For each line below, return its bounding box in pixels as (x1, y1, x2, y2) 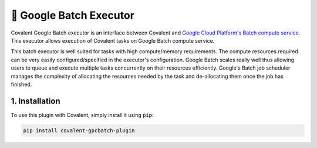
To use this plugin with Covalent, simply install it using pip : (11, 111, 154, 118)
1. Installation (11, 96, 61, 106)
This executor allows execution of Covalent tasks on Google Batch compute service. (11, 37, 215, 44)
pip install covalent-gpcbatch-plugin (23, 127, 135, 134)
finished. (11, 81, 32, 88)
